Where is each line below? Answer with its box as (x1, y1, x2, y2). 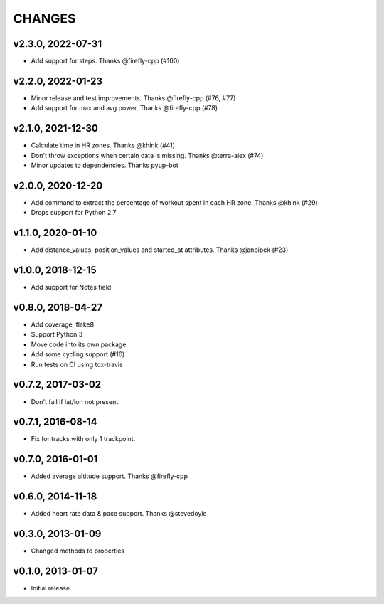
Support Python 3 (31, 330, 83, 339)
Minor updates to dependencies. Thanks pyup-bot (31, 161, 179, 170)
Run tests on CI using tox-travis (31, 360, 124, 369)
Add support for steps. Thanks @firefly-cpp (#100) (31, 57, 180, 65)
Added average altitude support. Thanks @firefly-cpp (31, 472, 188, 480)
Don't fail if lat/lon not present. (31, 397, 120, 406)
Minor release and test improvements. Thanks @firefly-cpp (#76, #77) (31, 93, 236, 102)
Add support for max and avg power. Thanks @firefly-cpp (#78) (31, 104, 218, 112)
